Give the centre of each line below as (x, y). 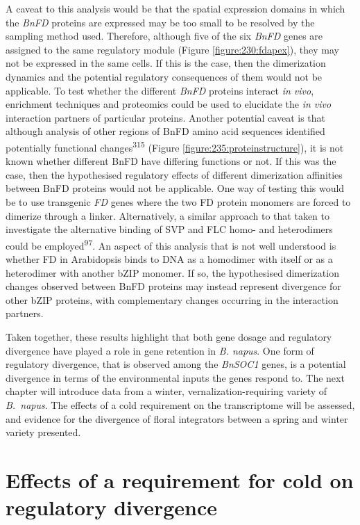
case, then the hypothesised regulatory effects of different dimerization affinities (174, 174)
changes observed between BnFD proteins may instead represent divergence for (173, 286)
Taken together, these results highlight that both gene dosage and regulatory (169, 336)
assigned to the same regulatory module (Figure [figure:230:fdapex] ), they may (172, 49)
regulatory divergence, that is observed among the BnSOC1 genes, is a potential (176, 364)
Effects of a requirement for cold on (180, 479)
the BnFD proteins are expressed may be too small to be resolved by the (160, 22)
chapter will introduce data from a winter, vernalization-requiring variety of (166, 391)
